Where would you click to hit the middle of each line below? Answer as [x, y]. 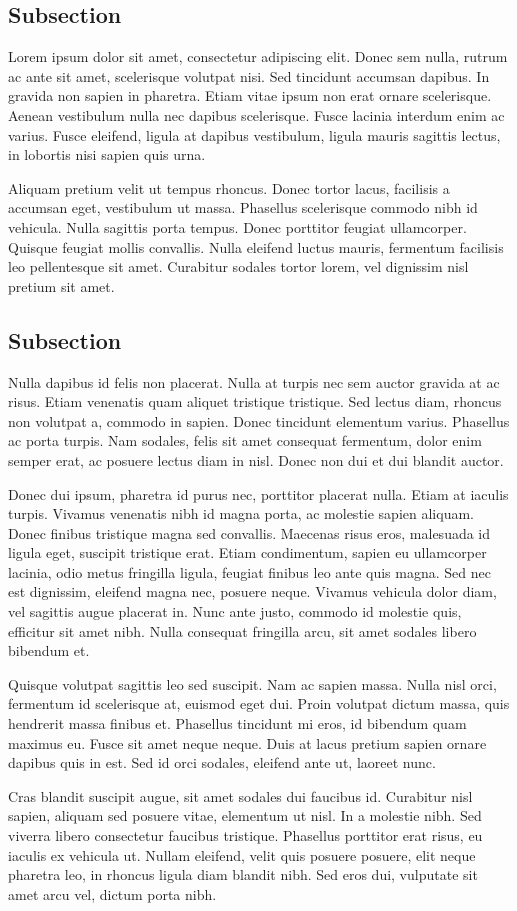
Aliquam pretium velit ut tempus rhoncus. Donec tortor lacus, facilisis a [229, 187]
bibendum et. [49, 650]
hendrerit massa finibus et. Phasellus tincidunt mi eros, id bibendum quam [237, 723]
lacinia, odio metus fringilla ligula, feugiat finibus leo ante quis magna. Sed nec [249, 571]
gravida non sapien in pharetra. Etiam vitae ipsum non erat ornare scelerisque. [250, 95]
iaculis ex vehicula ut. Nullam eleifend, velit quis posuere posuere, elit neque [242, 854]
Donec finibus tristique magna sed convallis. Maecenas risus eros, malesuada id [249, 532]
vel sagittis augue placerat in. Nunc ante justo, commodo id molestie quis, [235, 611]
